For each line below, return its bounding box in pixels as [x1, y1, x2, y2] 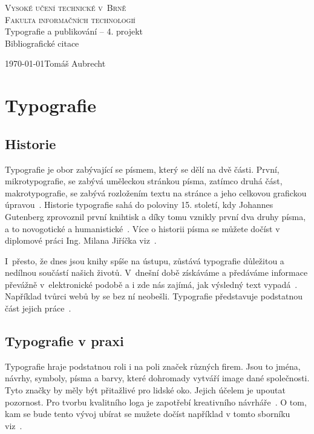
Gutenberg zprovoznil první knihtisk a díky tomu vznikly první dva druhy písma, [5, 210, 306, 222]
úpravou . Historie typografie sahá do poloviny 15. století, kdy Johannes [5, 198, 273, 211]
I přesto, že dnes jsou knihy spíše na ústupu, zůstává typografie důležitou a [5, 254, 284, 267]
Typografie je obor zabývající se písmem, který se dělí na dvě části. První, [5, 162, 280, 175]
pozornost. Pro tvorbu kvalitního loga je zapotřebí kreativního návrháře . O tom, [5, 395, 307, 408]
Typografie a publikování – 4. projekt [5, 25, 143, 38]
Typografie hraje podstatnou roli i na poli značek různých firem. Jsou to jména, [5, 359, 301, 372]
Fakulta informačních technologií [5, 13, 136, 25]
